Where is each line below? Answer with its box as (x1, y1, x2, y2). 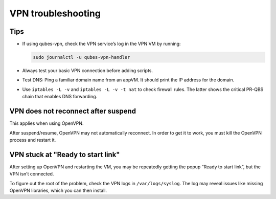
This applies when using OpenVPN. (9, 120, 84, 126)
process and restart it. (9, 137, 56, 143)
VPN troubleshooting (9, 8, 101, 19)
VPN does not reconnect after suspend (9, 107, 136, 116)
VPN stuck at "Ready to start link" (9, 150, 120, 159)
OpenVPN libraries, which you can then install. (9, 187, 107, 193)
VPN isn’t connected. (9, 171, 54, 177)
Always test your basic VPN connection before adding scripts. (22, 68, 153, 74)
